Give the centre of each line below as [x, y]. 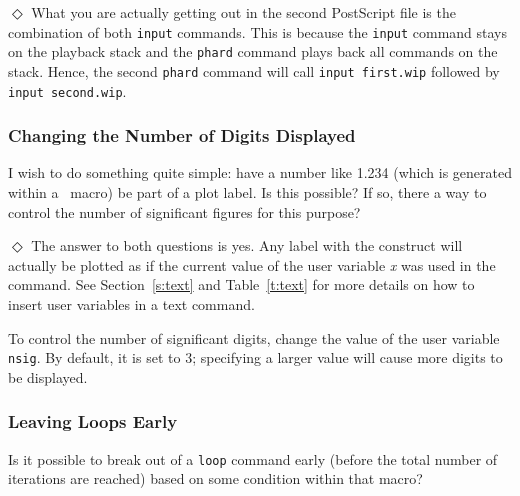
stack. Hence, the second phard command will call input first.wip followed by [254, 70]
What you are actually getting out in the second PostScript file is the [243, 12]
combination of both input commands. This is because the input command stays [258, 31]
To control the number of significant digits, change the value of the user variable [254, 337]
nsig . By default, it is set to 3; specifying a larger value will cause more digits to [255, 357]
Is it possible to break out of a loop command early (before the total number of [253, 458]
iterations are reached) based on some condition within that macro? [215, 478]
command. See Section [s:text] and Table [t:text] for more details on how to [241, 284]
